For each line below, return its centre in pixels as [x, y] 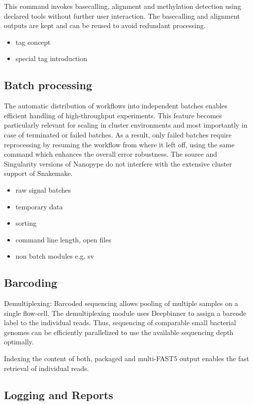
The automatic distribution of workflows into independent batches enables [116, 106]
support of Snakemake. [38, 173]
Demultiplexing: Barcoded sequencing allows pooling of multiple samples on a [121, 303]
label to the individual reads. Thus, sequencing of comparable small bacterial [120, 322]
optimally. [19, 342]
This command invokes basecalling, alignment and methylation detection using [123, 6]
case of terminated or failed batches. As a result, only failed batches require [118, 134]
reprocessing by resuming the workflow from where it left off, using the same [119, 144]
